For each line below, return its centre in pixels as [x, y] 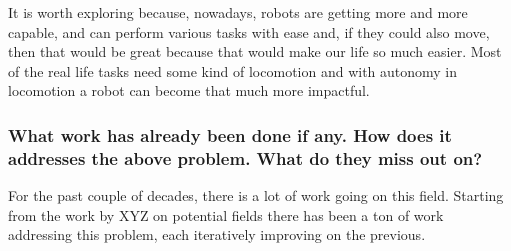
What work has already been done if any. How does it [230, 134]
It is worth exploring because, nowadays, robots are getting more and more [238, 12]
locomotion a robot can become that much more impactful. [189, 90]
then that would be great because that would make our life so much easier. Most [255, 51]
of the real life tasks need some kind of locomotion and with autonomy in [233, 70]
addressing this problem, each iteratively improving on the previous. [217, 234]
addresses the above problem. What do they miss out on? [245, 157]
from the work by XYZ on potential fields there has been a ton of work [226, 214]
